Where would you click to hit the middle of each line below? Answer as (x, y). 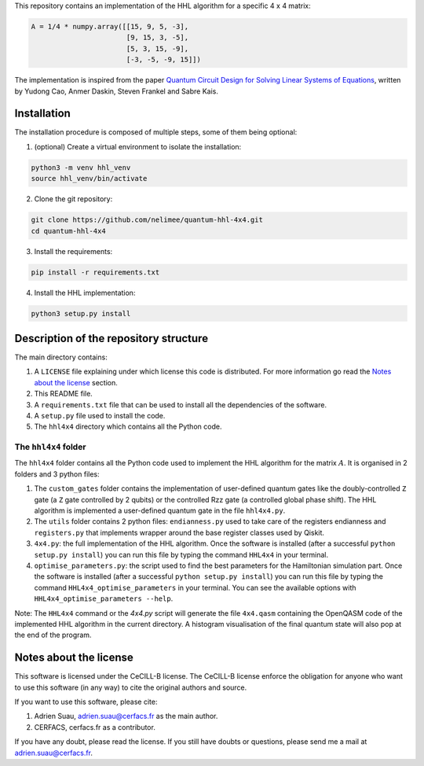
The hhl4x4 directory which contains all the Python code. (128, 427)
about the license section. (76, 382)
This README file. (64, 394)
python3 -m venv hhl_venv (81, 168)
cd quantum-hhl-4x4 (68, 231)
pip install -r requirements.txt (95, 272)
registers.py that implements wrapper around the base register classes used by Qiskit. (179, 532)
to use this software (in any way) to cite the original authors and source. (131, 687)
